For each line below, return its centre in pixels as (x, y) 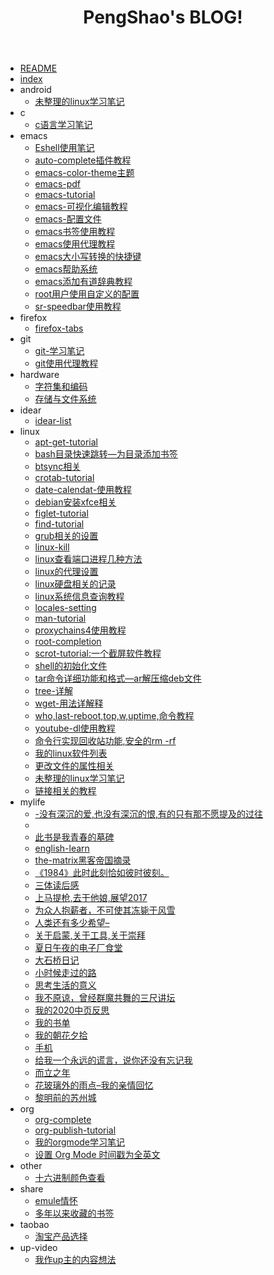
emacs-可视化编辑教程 (81, 207)
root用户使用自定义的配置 (87, 294)
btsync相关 (58, 467)
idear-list (53, 421)
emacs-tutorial (65, 195)
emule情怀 (56, 1201)
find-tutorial (59, 524)
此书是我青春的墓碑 (74, 837)
